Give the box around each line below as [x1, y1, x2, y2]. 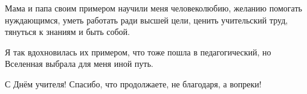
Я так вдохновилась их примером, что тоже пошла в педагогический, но [5, 45, 271, 58]
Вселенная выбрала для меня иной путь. [5, 57, 153, 70]
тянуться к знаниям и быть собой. [5, 25, 130, 38]
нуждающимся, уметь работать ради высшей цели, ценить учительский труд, [5, 13, 288, 26]
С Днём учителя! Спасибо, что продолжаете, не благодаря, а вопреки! [5, 77, 262, 90]
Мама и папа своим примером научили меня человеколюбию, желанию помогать [5, 2, 302, 14]
